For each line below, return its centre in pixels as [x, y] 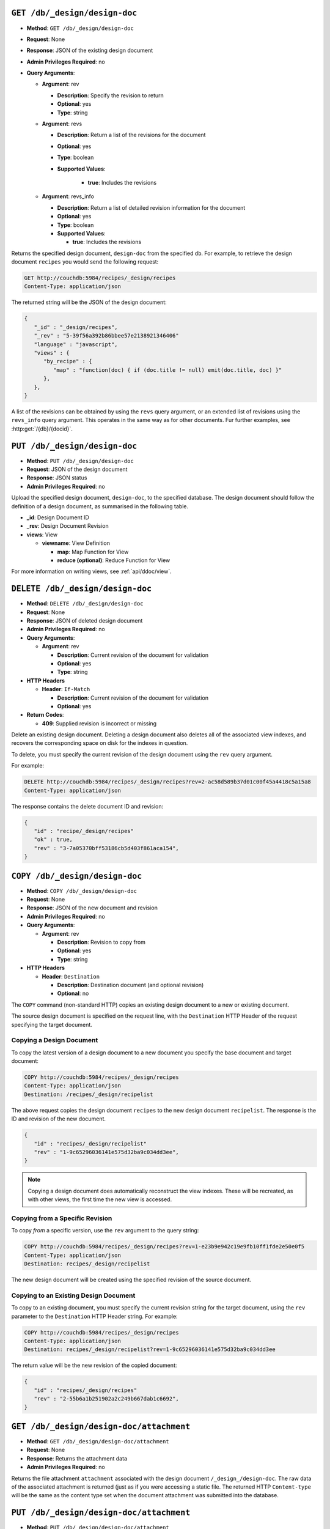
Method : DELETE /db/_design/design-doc [85, 604]
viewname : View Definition [76, 543]
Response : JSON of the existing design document [90, 50]
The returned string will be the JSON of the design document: [89, 302]
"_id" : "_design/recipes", [76, 327]
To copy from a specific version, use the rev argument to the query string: [105, 1231]
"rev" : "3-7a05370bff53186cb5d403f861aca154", [107, 848]
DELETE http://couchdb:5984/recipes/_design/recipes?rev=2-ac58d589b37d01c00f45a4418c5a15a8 [167, 782]
